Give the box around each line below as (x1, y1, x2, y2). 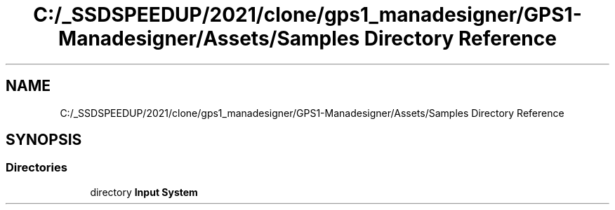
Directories (6, 160, 67, 175)
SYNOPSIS (6, 131, 82, 149)
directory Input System (90, 185, 198, 198)
